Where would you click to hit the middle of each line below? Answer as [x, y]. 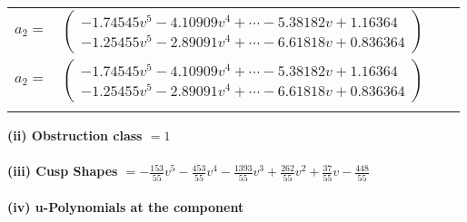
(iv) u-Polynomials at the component [126, 207]
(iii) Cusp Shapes [63, 171]
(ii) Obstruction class [75, 135]
